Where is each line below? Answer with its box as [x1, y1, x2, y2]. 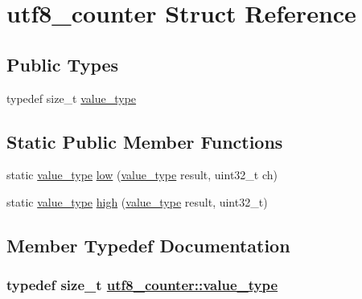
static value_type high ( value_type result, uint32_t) [6, 193, 268, 210]
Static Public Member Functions [6, 129, 283, 154]
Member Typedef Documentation [6, 232, 290, 257]
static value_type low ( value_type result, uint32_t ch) [6, 166, 278, 183]
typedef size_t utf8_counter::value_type [6, 275, 278, 295]
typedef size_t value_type [6, 89, 137, 106]
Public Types [6, 51, 119, 76]
